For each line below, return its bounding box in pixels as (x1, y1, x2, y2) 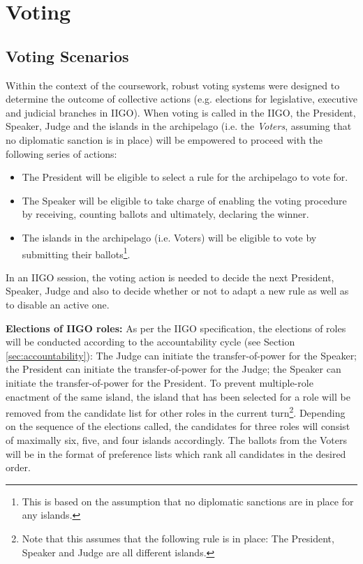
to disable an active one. (6, 297, 110, 311)
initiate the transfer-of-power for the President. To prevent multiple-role (6, 375, 313, 389)
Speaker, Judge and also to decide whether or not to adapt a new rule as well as (6, 283, 349, 298)
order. (6, 460, 31, 475)
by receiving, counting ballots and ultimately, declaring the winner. (22, 207, 309, 221)
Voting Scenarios (6, 45, 129, 66)
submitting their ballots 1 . (22, 244, 131, 261)
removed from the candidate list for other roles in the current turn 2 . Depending (6, 403, 346, 420)
